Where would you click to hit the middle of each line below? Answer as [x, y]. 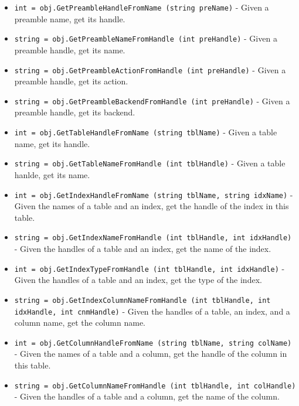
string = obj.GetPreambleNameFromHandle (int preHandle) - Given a [146, 38]
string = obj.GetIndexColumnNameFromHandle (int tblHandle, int [142, 300]
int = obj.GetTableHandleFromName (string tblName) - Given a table [146, 132]
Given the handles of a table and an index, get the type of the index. [138, 280]
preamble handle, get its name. [70, 50]
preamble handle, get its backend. [75, 112]
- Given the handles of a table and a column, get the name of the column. [147, 396]
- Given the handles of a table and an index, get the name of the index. [143, 248]
